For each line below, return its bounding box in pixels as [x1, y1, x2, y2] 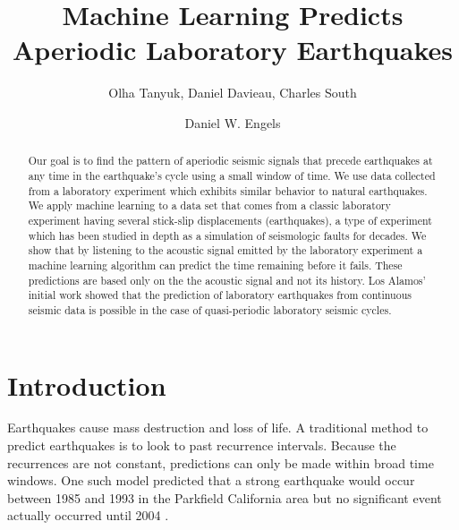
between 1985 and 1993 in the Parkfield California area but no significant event [7, 488, 442, 507]
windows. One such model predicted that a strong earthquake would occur [7, 471, 415, 490]
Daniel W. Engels [184, 113, 281, 132]
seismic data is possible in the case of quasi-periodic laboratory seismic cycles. [28, 302, 392, 317]
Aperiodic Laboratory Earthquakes [13, 31, 453, 68]
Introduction [7, 366, 166, 403]
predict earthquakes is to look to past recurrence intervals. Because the [7, 436, 396, 455]
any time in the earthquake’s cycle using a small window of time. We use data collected [28, 167, 436, 183]
